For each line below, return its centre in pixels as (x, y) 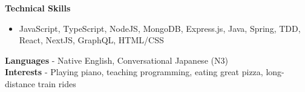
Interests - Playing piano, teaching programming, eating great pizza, (134, 72)
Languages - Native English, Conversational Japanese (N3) (116, 60)
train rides (57, 83)
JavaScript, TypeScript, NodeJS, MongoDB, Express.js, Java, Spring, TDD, (160, 28)
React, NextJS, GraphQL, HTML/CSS (91, 40)
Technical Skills (38, 8)
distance (20, 83)
